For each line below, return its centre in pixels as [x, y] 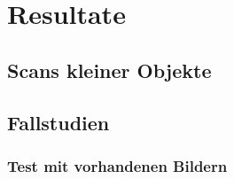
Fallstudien [58, 122]
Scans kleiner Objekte [109, 70]
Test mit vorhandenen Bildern [117, 165]
